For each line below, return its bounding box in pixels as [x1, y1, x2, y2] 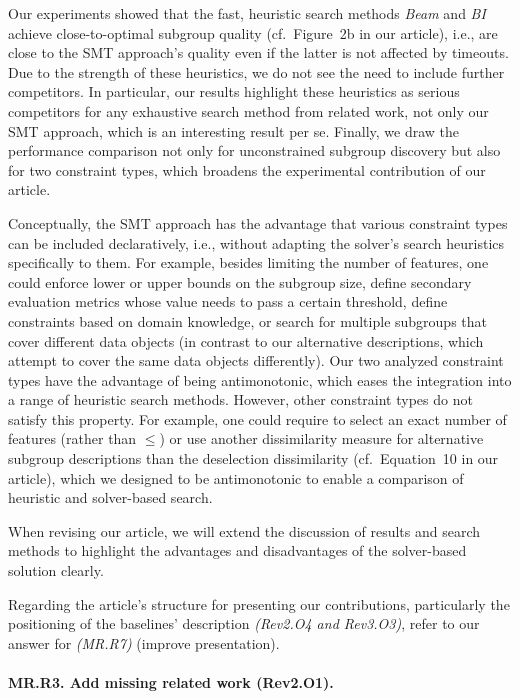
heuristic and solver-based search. [8, 487, 213, 508]
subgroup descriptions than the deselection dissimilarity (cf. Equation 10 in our [8, 448, 499, 469]
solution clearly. [8, 560, 104, 581]
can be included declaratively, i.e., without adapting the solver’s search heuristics [8, 232, 505, 253]
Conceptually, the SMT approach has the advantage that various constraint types [8, 212, 508, 233]
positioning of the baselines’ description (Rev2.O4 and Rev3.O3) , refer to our [8, 613, 480, 634]
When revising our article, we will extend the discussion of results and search [8, 520, 481, 541]
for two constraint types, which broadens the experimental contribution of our [8, 159, 486, 180]
